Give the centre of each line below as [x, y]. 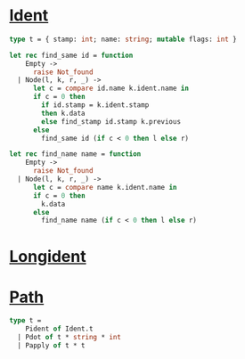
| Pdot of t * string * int [69, 338]
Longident [48, 256]
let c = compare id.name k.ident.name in [111, 89]
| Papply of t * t [52, 346]
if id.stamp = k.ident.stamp [95, 105]
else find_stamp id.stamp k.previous [111, 121]
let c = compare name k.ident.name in [105, 187]
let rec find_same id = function [71, 55]
